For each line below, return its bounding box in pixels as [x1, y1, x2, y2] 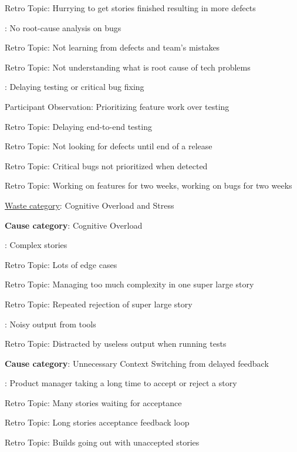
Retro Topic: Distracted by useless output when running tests [5, 337, 227, 350]
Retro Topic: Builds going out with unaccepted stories [5, 436, 200, 448]
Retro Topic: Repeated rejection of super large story [5, 297, 193, 310]
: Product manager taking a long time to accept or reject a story [5, 377, 237, 389]
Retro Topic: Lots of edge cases [5, 258, 117, 270]
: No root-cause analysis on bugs [5, 21, 122, 34]
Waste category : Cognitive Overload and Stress [5, 199, 174, 211]
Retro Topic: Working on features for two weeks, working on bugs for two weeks [5, 179, 292, 192]
